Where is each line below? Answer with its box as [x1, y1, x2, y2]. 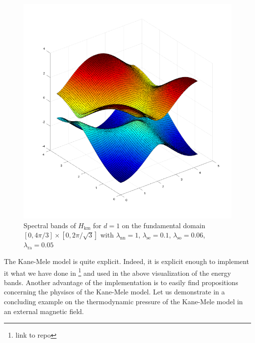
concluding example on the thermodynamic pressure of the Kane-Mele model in [4, 296, 243, 306]
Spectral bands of [24, 220, 76, 230]
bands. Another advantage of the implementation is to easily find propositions [4, 277, 238, 287]
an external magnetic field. [4, 306, 84, 316]
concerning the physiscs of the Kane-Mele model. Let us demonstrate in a [4, 287, 225, 297]
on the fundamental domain [122, 220, 205, 230]
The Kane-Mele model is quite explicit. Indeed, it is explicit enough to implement [4, 256, 249, 266]
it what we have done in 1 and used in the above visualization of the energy [4, 266, 231, 278]
